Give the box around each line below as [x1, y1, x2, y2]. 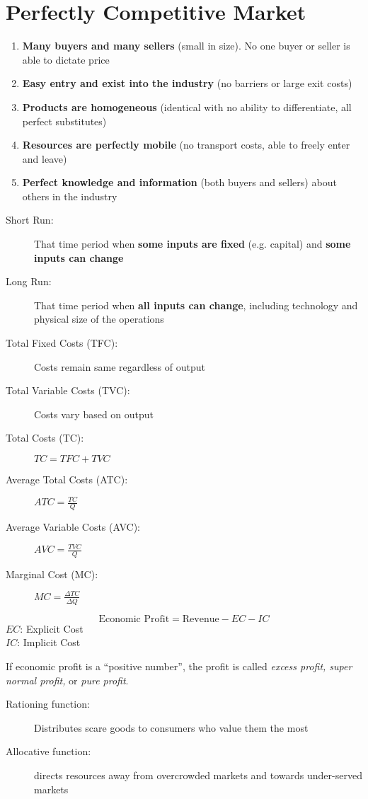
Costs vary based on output [34, 406, 154, 421]
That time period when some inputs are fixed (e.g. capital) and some [34, 236, 351, 251]
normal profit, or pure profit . [6, 672, 129, 687]
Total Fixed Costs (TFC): [6, 335, 118, 350]
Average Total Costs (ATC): [6, 472, 128, 486]
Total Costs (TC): [6, 430, 84, 445]
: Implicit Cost [17, 635, 81, 650]
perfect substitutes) [22, 113, 107, 128]
